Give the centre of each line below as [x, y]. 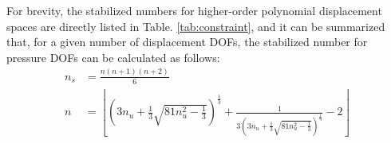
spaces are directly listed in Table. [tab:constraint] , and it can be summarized [196, 26]
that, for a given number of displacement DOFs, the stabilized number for [187, 42]
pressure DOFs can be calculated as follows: [113, 57]
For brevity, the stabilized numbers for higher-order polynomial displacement [194, 10]
